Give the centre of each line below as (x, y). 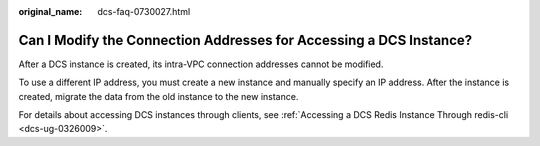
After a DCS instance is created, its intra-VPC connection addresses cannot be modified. (201, 64)
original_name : (50, 11)
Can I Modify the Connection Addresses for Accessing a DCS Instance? (245, 40)
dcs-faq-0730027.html (144, 11)
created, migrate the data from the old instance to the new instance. (158, 96)
